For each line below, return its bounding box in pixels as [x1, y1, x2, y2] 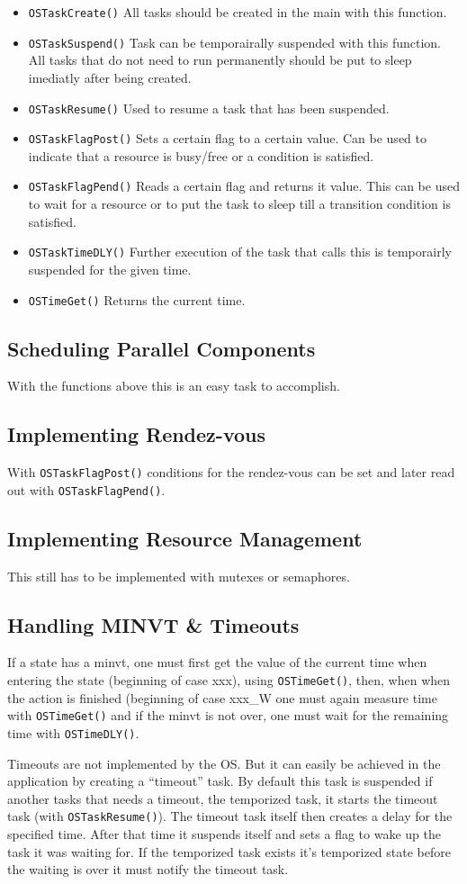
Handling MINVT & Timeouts [7, 610, 300, 638]
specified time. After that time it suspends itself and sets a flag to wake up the [7, 825, 441, 843]
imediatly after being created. [28, 68, 192, 86]
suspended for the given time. [28, 259, 192, 278]
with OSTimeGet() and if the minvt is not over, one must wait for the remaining [7, 706, 449, 725]
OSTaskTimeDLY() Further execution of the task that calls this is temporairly [28, 242, 452, 261]
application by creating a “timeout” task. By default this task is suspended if [7, 771, 433, 790]
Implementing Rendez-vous [7, 420, 265, 448]
